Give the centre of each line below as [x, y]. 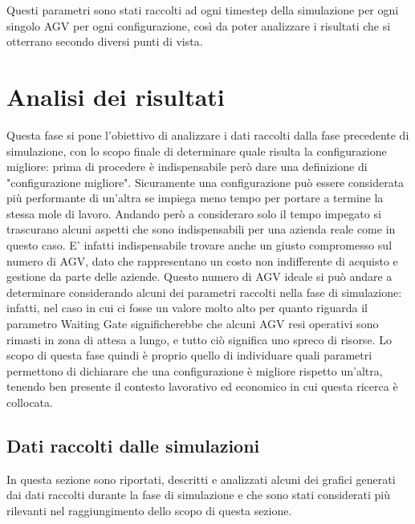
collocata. [30, 402]
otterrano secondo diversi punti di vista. [105, 41]
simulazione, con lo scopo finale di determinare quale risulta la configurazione [197, 150]
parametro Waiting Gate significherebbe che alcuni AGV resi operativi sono [193, 324]
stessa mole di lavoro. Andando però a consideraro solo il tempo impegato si [194, 213]
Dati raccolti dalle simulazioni [133, 445]
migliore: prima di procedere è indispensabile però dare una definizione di [187, 167]
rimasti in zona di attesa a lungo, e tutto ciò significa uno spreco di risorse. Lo [199, 339]
